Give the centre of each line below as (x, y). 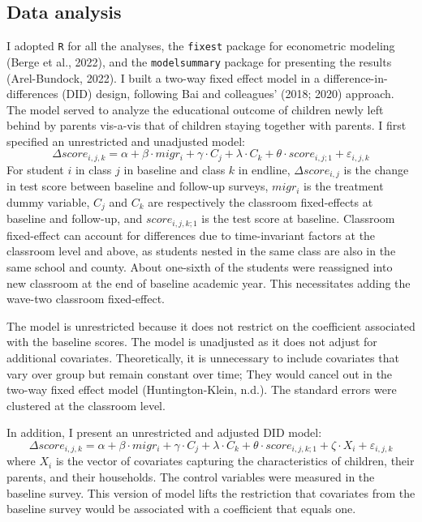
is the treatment (344, 186)
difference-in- (355, 77)
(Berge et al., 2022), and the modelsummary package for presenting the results (199, 61)
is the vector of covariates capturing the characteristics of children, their (235, 461)
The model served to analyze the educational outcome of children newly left (195, 109)
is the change (376, 169)
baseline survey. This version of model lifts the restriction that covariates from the (211, 492)
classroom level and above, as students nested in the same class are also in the (201, 251)
